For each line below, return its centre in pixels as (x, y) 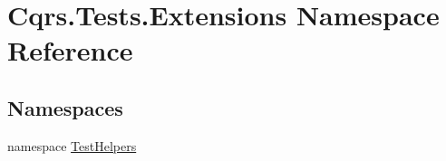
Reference (70, 50)
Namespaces (65, 107)
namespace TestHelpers (72, 145)
